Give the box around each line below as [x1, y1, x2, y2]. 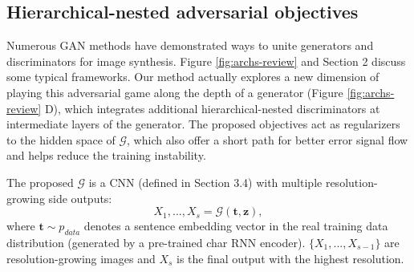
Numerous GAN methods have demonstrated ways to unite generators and [6, 37, 374, 54]
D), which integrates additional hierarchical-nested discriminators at [44, 99, 380, 116]
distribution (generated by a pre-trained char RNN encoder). [6, 233, 306, 250]
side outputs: [48, 189, 112, 206]
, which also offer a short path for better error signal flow [127, 131, 408, 148]
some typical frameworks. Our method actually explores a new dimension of [6, 68, 379, 85]
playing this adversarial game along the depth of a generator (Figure [6, 83, 343, 100]
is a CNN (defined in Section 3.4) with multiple [88, 173, 323, 190]
